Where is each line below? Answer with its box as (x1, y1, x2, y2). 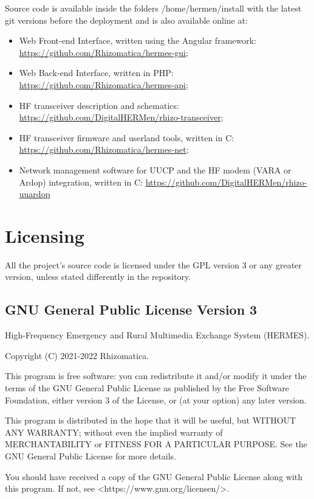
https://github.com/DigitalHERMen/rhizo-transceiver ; (19, 111, 224, 124)
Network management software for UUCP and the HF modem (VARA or (19, 163, 292, 176)
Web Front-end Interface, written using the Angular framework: (19, 34, 257, 47)
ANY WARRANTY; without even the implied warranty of (5, 425, 223, 438)
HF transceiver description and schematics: (19, 99, 179, 111)
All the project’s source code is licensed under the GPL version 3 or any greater (5, 258, 302, 271)
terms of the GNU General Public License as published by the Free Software (5, 382, 289, 394)
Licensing (5, 223, 84, 248)
